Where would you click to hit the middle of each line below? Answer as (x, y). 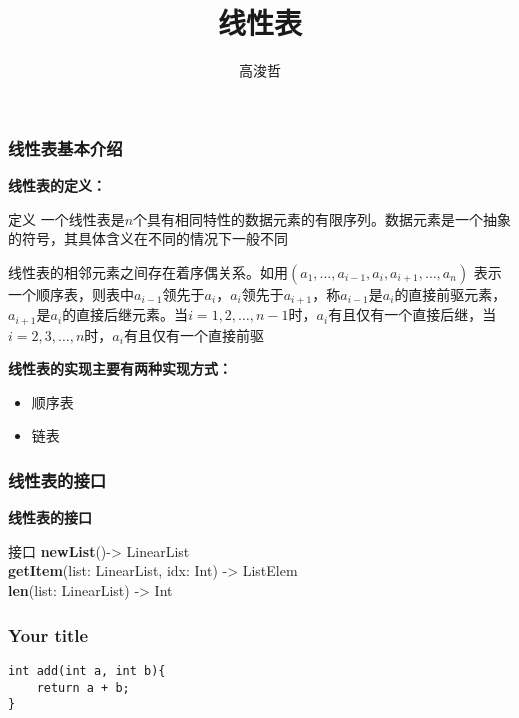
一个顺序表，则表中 (71, 293)
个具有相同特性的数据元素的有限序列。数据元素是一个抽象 (322, 218)
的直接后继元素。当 (125, 314)
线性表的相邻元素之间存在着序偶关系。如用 (148, 271)
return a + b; (83, 687)
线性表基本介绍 (65, 147)
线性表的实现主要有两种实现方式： (120, 368)
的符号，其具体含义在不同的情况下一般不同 (148, 238)
